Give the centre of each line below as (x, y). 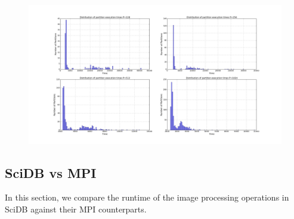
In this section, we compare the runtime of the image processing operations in (147, 197)
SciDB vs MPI (51, 172)
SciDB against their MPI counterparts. (76, 209)
